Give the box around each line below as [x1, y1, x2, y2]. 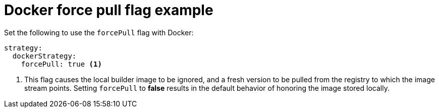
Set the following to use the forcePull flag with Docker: [4, 28, 194, 37]
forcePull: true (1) [21, 60, 102, 68]
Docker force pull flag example [4, 2, 213, 19]
